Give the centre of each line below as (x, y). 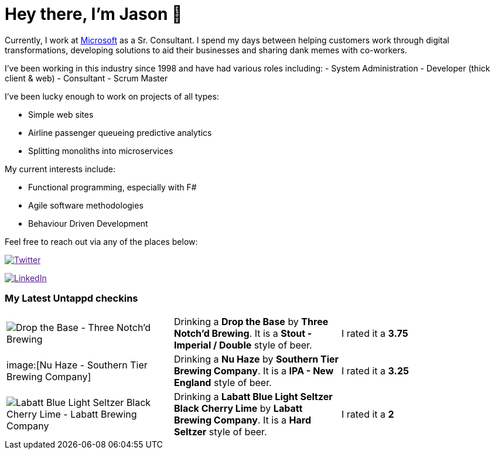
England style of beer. (223, 382)
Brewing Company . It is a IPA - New (254, 371)
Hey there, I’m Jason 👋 (94, 14)
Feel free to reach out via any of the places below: (101, 241)
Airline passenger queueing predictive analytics (120, 132)
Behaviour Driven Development (88, 223)
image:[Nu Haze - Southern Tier (77, 365)
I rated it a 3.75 (375, 333)
